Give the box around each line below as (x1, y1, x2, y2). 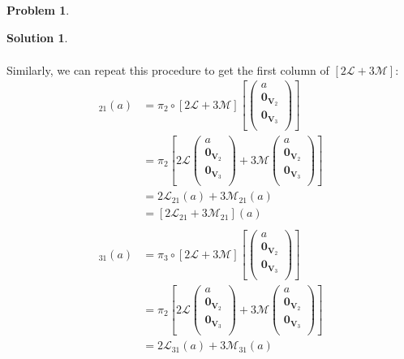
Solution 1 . (6, 28, 68, 45)
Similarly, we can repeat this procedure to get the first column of (6, 61, 329, 78)
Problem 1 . (6, 2, 70, 18)
